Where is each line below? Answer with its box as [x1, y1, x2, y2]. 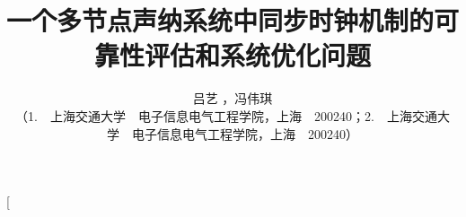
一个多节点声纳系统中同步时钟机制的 [6, 2, 435, 39]
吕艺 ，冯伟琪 [192, 89, 273, 108]
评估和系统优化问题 [144, 37, 371, 74]
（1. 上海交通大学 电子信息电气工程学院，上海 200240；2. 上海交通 [15, 106, 437, 125]
